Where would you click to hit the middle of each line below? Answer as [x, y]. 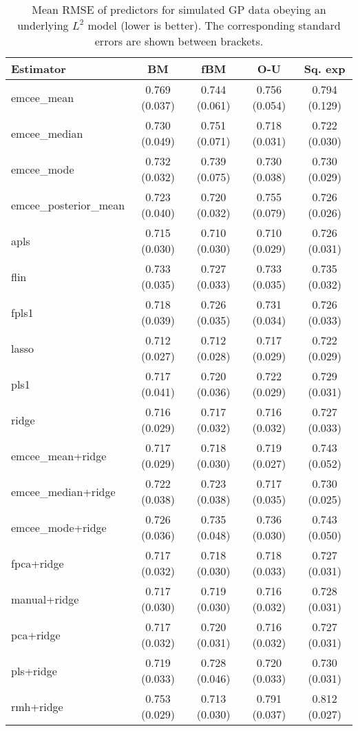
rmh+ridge [37, 706]
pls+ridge [34, 670]
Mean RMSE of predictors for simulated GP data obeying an [179, 9]
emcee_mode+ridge [59, 527]
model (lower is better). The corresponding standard [214, 25]
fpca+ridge [38, 563]
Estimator [39, 69]
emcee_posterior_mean [68, 205]
